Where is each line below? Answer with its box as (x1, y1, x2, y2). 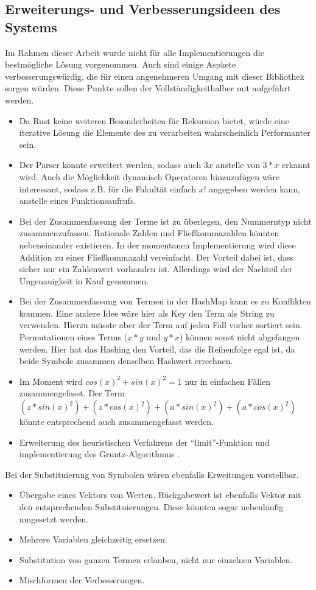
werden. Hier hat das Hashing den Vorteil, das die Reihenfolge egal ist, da (19, 342, 295, 355)
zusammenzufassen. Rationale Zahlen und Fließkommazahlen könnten (19, 227, 279, 239)
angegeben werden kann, (209, 182, 301, 195)
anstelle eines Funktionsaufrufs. (19, 194, 136, 207)
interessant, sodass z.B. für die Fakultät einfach (19, 182, 196, 195)
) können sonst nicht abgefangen (179, 331, 300, 343)
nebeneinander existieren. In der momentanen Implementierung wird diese (19, 238, 296, 251)
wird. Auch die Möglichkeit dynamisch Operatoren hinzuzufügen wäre (19, 170, 280, 183)
